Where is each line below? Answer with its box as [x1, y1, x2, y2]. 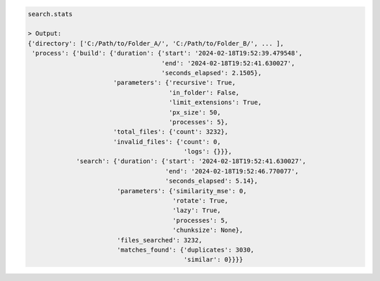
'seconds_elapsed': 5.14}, [165, 177, 258, 185]
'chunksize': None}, [172, 226, 243, 235]
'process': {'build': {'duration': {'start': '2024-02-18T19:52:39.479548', [32, 49, 303, 58]
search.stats [27, 10, 73, 18]
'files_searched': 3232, [116, 236, 203, 244]
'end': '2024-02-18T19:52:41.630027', [161, 59, 296, 67]
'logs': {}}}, [183, 148, 232, 156]
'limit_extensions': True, [168, 98, 262, 107]
